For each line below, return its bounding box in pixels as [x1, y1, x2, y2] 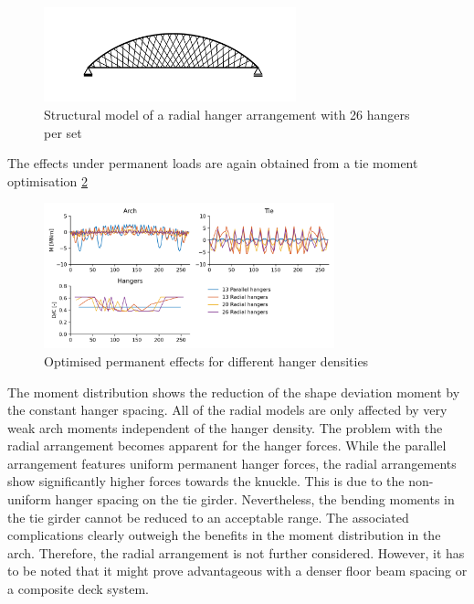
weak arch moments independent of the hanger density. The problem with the [7, 418, 443, 437]
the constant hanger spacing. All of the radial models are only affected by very [7, 400, 448, 419]
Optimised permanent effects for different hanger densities [44, 351, 369, 370]
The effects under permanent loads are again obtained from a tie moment [7, 154, 418, 173]
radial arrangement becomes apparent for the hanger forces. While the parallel [7, 436, 447, 455]
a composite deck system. [7, 579, 149, 599]
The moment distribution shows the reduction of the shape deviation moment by [7, 382, 460, 401]
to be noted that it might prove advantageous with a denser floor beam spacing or [7, 561, 468, 580]
